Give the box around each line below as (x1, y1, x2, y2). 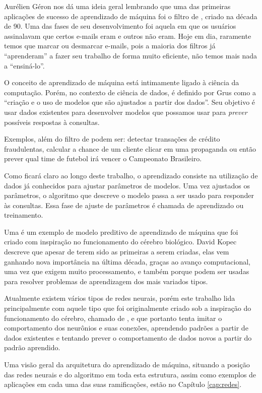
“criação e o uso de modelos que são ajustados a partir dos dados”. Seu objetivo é (4, 97, 255, 107)
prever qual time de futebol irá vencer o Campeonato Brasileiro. (4, 153, 202, 164)
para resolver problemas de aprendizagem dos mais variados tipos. (4, 276, 208, 286)
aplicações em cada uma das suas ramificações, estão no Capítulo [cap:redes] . (4, 379, 242, 389)
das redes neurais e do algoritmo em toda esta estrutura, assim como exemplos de (4, 369, 256, 379)
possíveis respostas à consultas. (4, 116, 100, 127)
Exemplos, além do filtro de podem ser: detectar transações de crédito (4, 134, 220, 144)
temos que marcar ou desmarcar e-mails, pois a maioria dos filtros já (4, 40, 216, 51)
